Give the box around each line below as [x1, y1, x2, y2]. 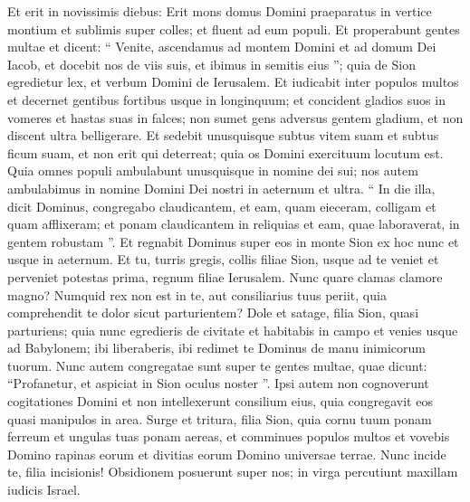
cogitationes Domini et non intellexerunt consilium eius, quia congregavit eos [7, 392, 433, 411]
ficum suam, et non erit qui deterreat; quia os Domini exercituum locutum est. [7, 143, 444, 162]
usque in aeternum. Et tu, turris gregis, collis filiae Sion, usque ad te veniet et [7, 250, 439, 269]
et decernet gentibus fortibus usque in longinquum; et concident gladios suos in [7, 90, 446, 109]
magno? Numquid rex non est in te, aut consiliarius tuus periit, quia [7, 285, 387, 304]
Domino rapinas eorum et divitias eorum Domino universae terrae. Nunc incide [7, 444, 446, 463]
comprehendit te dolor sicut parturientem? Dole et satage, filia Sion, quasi [7, 303, 419, 322]
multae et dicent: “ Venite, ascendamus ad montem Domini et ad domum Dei [7, 37, 436, 56]
